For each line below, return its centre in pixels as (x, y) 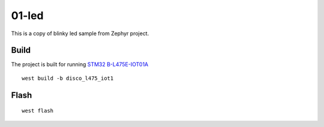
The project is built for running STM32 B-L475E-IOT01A (80, 64)
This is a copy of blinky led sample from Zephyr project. (80, 33)
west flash (38, 111)
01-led (27, 16)
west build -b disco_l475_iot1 (68, 78)
